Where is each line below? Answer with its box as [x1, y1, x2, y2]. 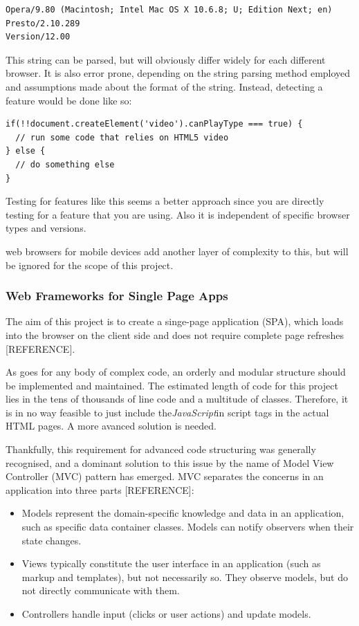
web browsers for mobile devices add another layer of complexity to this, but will [6, 243, 349, 258]
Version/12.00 [6, 32, 71, 42]
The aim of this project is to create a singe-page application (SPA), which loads [6, 314, 344, 329]
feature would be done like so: [6, 93, 132, 107]
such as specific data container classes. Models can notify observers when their [21, 519, 354, 534]
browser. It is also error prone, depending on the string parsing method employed [6, 66, 351, 80]
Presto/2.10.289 [6, 18, 80, 28]
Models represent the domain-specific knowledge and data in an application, [21, 506, 344, 520]
